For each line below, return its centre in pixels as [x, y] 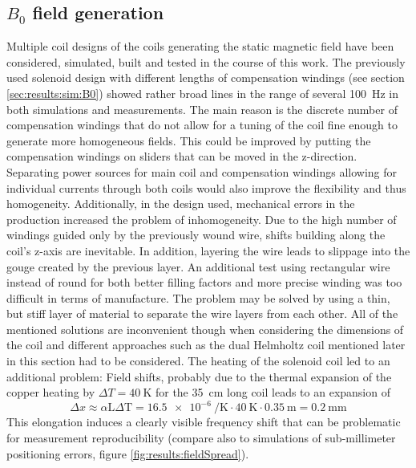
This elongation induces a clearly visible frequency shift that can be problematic [204, 422]
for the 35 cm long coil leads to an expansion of [273, 392]
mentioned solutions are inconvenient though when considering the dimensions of [205, 329]
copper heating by [51, 392]
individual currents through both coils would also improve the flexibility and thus [206, 187]
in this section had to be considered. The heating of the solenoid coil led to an [198, 361]
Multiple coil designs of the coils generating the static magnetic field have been [200, 46]
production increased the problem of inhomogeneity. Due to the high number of [202, 219]
